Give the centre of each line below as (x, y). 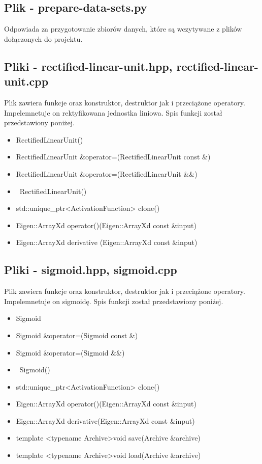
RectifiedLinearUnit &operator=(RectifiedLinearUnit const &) (113, 157)
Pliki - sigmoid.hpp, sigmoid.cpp (91, 270)
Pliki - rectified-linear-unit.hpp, (88, 66)
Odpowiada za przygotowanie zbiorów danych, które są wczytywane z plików (123, 29)
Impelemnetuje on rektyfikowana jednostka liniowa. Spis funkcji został (113, 112)
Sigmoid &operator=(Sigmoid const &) (77, 335)
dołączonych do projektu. (43, 38)
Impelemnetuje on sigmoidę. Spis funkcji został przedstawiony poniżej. (114, 301)
